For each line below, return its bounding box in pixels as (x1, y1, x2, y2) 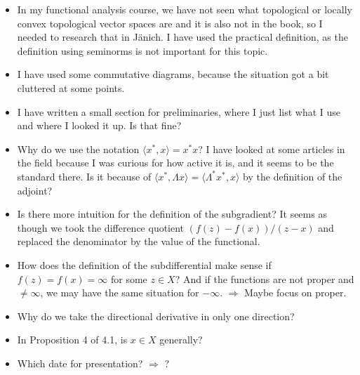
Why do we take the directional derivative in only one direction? (17, 308, 295, 323)
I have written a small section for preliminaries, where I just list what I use (17, 104, 341, 119)
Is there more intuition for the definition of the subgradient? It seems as (17, 206, 327, 221)
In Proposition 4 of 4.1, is (17, 332, 128, 347)
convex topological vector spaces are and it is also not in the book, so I (17, 15, 323, 30)
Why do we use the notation (17, 141, 140, 156)
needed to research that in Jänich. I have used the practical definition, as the (17, 29, 348, 44)
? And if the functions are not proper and (175, 271, 354, 286)
